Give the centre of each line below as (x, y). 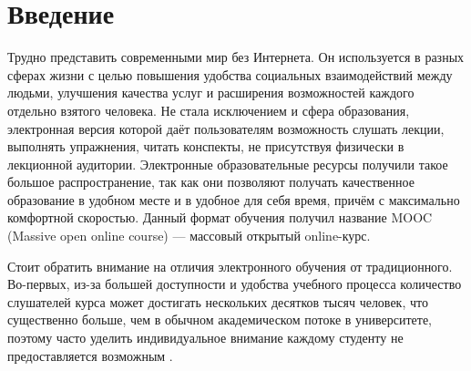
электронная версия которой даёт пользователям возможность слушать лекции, (226, 128)
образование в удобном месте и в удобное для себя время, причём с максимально (234, 199)
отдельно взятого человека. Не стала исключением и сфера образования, (209, 110)
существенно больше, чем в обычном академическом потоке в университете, (220, 319)
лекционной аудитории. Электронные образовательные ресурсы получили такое (228, 164)
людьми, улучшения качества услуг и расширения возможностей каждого (211, 93)
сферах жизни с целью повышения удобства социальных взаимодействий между (230, 74)
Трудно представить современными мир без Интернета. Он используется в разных (236, 57)
